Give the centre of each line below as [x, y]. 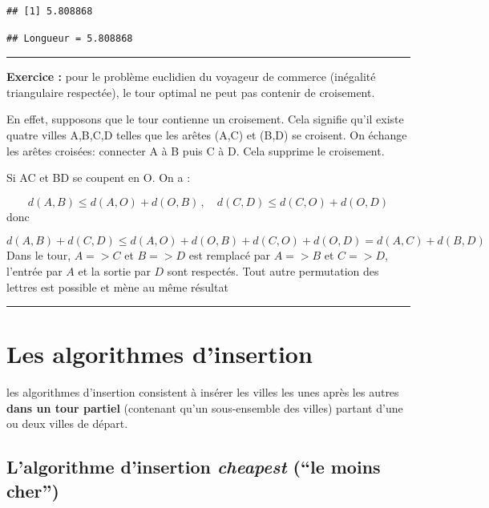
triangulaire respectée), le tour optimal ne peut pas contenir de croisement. [191, 92]
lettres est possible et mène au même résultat [117, 286]
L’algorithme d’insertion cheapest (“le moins [194, 467]
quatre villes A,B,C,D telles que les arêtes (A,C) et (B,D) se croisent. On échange [207, 134]
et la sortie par [114, 270]
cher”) [33, 490]
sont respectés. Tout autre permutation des [273, 270]
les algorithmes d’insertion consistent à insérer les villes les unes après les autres [203, 392]
